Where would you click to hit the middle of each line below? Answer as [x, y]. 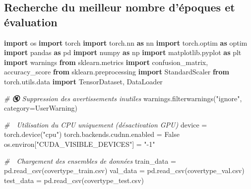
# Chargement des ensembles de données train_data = [90, 160]
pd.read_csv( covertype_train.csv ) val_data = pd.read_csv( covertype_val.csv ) [124, 170]
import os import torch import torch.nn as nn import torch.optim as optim [126, 42]
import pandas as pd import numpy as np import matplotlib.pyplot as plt [123, 52]
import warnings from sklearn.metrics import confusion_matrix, [106, 62]
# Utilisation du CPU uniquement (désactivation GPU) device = [106, 124]
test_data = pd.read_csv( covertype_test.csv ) [74, 180]
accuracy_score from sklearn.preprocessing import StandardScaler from [117, 72]
